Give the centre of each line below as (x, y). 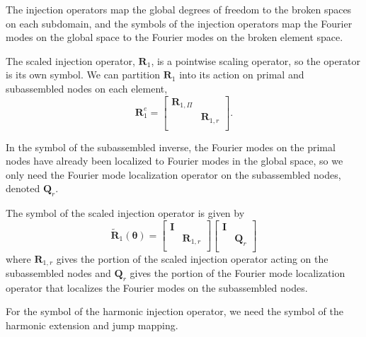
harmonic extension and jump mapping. (92, 325)
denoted (23, 188)
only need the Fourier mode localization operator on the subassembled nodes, (173, 174)
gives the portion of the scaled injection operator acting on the (192, 258)
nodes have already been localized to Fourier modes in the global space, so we (175, 161)
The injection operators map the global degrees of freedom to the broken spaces (179, 9)
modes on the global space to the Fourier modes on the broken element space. (175, 37)
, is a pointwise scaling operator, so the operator (256, 60)
